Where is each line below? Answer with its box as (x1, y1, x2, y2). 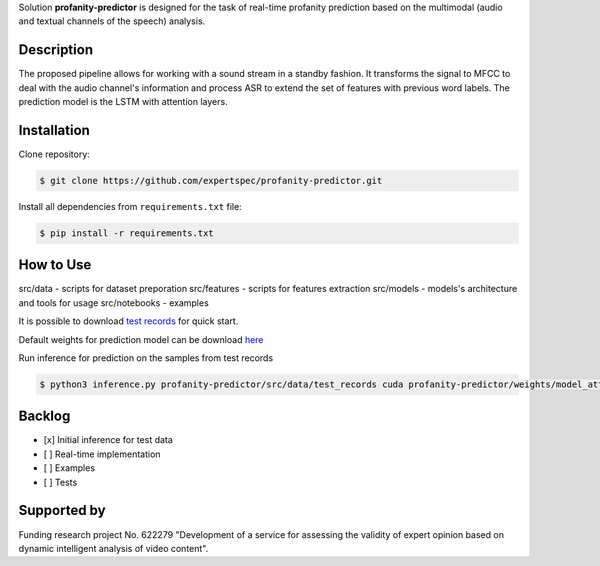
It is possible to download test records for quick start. (18, 315, 239, 327)
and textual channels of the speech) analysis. (18, 15, 206, 27)
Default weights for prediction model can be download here (18, 333, 264, 345)
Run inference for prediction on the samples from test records (18, 352, 274, 364)
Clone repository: (18, 148, 90, 160)
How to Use (18, 256, 92, 274)
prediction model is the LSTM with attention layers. (18, 96, 229, 108)
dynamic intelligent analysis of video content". (18, 542, 209, 554)
